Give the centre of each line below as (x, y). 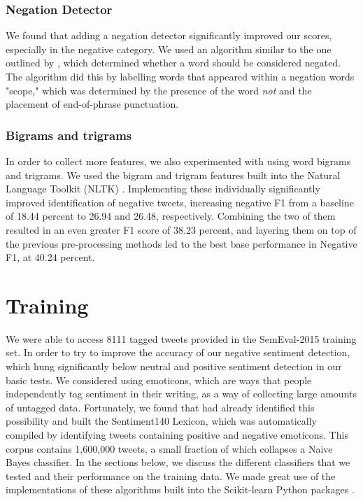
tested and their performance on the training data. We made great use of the (171, 475)
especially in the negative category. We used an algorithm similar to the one (169, 49)
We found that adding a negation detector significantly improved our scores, (169, 35)
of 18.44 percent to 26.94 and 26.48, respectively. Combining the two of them (171, 216)
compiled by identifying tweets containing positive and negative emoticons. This (177, 435)
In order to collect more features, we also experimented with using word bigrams (178, 161)
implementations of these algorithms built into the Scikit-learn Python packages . (180, 489)
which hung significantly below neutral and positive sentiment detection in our (174, 366)
